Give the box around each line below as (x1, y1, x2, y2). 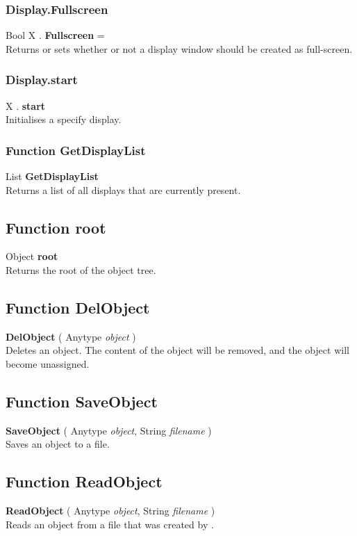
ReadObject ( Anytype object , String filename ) (6, 503, 215, 518)
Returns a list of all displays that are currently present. (6, 182, 241, 197)
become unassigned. (6, 357, 90, 371)
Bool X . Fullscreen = (6, 28, 105, 42)
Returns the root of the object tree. (6, 263, 156, 277)
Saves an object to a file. (6, 437, 110, 451)
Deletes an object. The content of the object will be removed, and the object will (6, 343, 349, 357)
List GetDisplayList (6, 169, 99, 184)
